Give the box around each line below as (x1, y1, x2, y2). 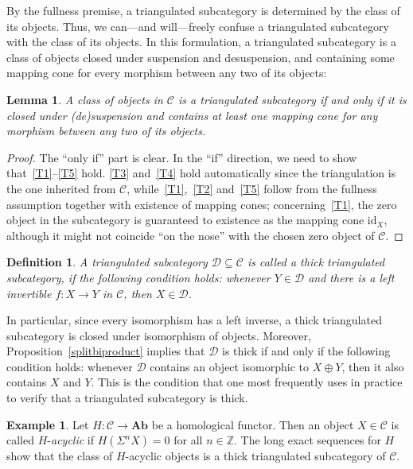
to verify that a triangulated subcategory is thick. (6, 390, 248, 406)
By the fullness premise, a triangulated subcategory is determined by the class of (6, 2, 400, 18)
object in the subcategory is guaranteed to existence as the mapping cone (6, 211, 364, 228)
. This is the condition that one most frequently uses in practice (91, 374, 403, 390)
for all (173, 432, 203, 448)
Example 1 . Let (6, 416, 89, 432)
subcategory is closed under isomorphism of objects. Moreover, (6, 327, 311, 343)
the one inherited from (6, 180, 116, 196)
